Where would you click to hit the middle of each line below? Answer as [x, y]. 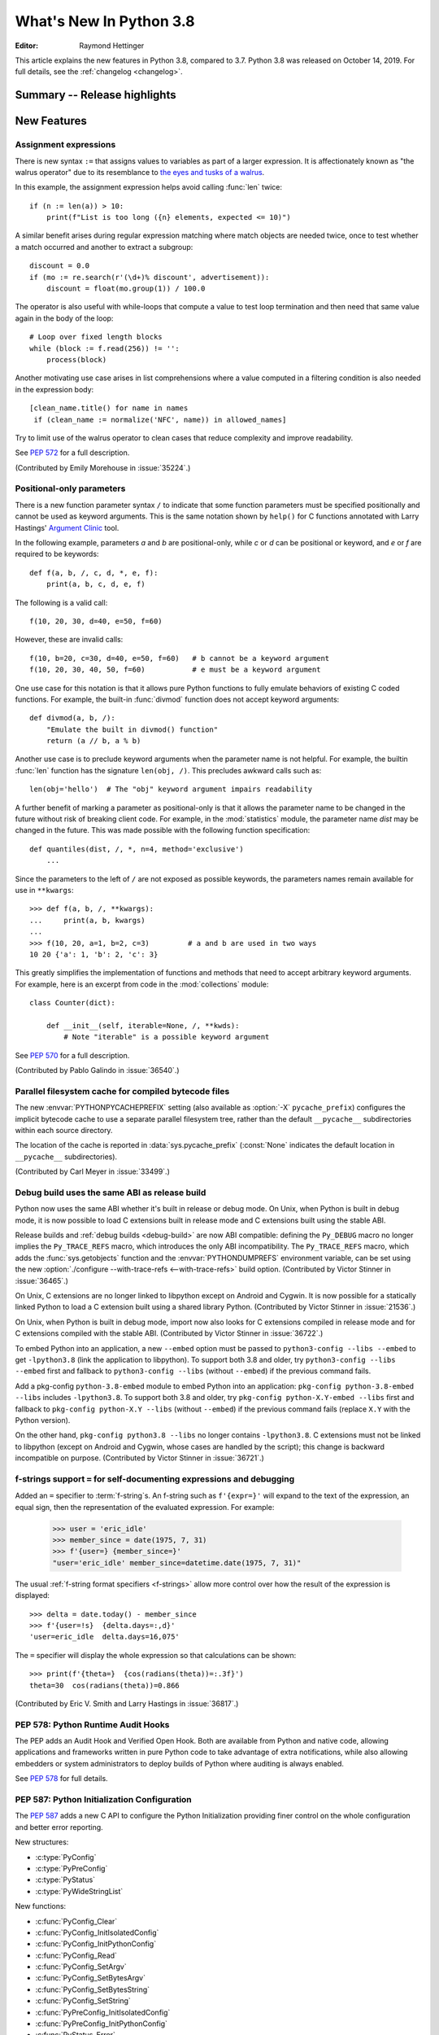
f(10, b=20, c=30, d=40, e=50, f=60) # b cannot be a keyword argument [180, 658]
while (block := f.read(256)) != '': [105, 348]
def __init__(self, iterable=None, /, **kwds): [143, 1025]
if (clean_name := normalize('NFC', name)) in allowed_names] [160, 420]
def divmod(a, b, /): [72, 718]
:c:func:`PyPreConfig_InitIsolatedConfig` [103, 2012]
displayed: [33, 1595]
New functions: [41, 1906]
